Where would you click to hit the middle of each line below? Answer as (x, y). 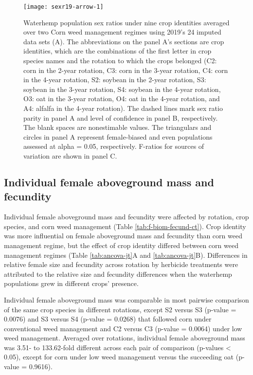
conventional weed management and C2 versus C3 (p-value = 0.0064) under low (123, 328)
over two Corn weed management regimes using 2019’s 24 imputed (122, 32)
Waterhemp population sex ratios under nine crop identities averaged (126, 22)
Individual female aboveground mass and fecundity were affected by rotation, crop (126, 217)
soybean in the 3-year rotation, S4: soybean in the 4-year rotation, (122, 89)
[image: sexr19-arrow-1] (63, 7)
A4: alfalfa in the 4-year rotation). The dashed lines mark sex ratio (123, 108)
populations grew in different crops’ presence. (71, 283)
